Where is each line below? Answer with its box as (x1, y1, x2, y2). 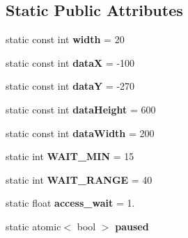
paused (115, 219, 149, 233)
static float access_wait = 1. (6, 196, 135, 210)
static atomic (6, 219, 61, 233)
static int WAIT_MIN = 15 (6, 149, 134, 164)
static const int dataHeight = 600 (6, 102, 156, 116)
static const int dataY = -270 (6, 79, 135, 93)
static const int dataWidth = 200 (6, 125, 155, 140)
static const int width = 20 (6, 32, 125, 47)
